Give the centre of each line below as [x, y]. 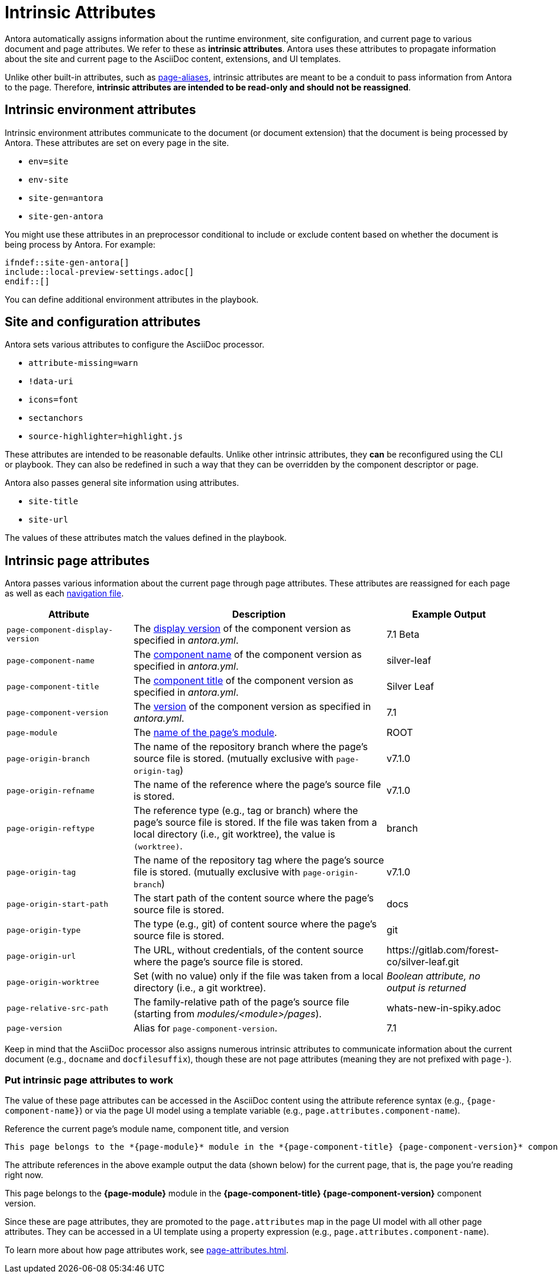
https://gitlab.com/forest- [443, 950]
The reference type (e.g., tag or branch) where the [246, 811]
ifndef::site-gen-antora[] [67, 262]
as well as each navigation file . [64, 593]
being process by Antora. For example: [80, 244]
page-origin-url [41, 956]
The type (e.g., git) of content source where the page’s [255, 924]
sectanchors [56, 418]
